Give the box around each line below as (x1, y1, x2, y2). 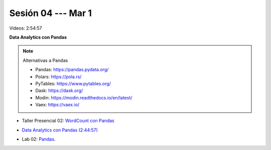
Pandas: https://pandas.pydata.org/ (35, 67, 109, 73)
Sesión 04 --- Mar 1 (9, 8, 92, 19)
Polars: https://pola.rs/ (35, 73, 82, 80)
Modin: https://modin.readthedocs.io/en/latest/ (35, 94, 132, 100)
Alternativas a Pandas (23, 57, 68, 63)
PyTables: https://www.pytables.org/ (35, 80, 111, 86)
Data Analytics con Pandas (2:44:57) (22, 127, 98, 133)
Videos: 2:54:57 (9, 25, 42, 31)
